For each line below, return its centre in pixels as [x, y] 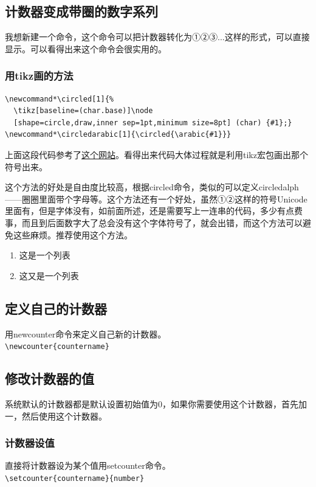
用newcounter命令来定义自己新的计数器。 [86, 333]
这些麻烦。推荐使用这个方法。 [73, 234]
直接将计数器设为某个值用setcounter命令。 [88, 465]
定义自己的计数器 [56, 308]
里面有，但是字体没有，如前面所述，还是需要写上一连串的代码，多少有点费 [154, 211]
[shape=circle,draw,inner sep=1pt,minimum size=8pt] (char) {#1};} [153, 123]
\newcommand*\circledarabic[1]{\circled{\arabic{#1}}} [118, 135]
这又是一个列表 [49, 275]
